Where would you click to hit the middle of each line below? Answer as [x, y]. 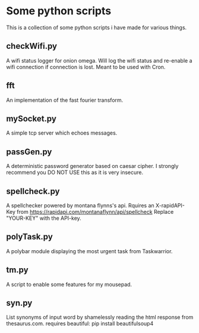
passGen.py [29, 152]
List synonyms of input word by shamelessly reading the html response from [100, 318]
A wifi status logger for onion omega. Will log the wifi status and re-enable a [99, 60]
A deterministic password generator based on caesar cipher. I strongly [92, 166]
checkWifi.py [32, 46]
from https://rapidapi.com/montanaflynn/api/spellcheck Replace [95, 212]
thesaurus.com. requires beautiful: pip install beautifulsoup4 [80, 323]
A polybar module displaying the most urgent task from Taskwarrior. [89, 251]
